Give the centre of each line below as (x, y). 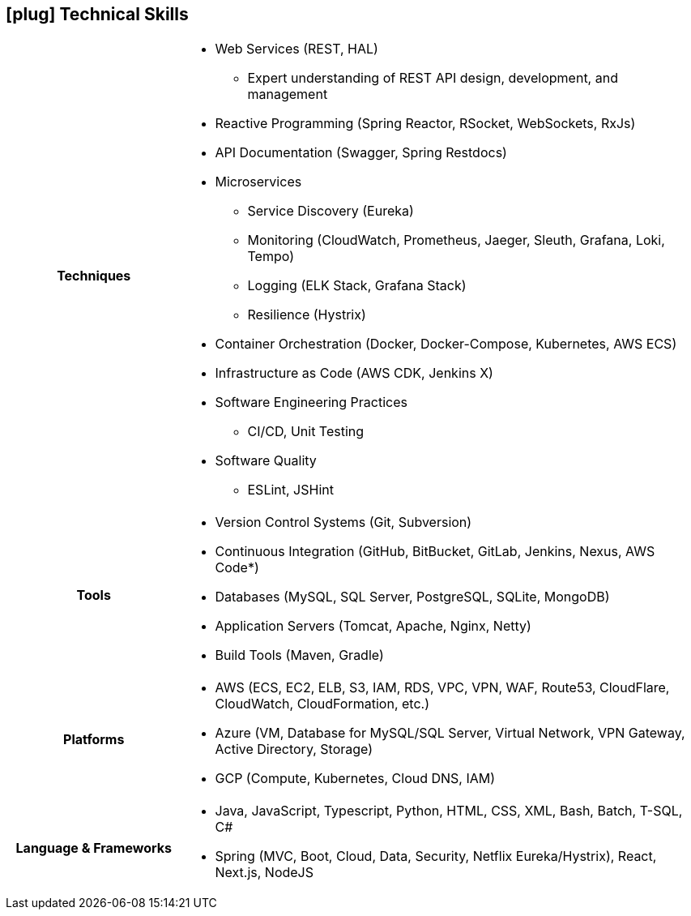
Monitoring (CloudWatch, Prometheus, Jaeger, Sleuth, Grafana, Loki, (456, 240)
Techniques (94, 276)
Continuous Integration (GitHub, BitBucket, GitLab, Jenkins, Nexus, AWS (435, 552)
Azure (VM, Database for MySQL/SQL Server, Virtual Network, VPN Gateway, (450, 733)
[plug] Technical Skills (97, 14)
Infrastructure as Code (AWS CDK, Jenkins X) (354, 373)
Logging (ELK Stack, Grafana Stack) (357, 286)
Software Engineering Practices (311, 402)
